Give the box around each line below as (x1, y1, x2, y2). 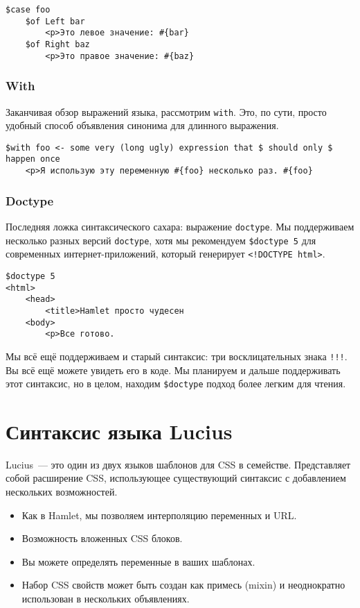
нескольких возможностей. (6, 484, 118, 499)
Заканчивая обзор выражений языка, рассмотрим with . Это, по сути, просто (6, 104, 327, 119)
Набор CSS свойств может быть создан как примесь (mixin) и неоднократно (21, 577, 345, 592)
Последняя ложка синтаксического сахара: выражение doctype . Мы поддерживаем (6, 219, 354, 233)
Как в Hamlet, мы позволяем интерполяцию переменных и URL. (21, 507, 297, 522)
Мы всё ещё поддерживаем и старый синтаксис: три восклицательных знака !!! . (6, 348, 348, 363)
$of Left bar (25, 16, 85, 26)
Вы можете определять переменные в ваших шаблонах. (21, 554, 255, 568)
